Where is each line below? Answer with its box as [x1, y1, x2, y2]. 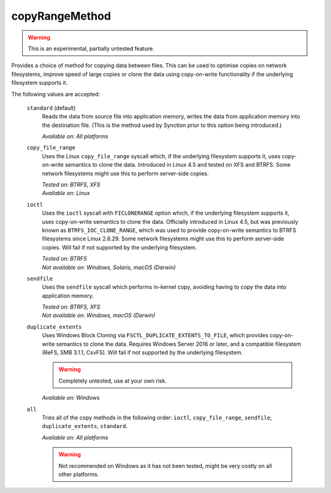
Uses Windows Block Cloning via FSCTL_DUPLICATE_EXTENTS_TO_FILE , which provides [42, 332, 269, 339]
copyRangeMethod [11, 9, 112, 23]
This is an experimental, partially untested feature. [28, 45, 154, 52]
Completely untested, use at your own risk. [58, 377, 167, 384]
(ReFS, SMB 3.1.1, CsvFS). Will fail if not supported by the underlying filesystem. [42, 349, 243, 356]
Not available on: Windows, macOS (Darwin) [42, 311, 156, 319]
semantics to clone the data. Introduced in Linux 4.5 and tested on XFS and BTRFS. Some [64, 161, 291, 169]
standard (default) [26, 104, 76, 112]
